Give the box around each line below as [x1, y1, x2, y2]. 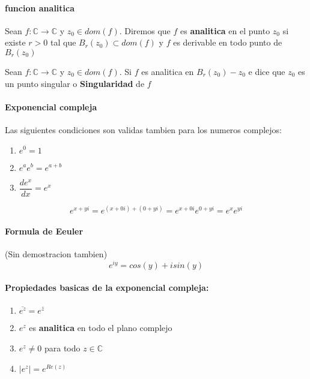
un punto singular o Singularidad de [5, 77, 145, 89]
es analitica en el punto [180, 24, 270, 37]
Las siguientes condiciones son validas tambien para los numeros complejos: [5, 123, 282, 136]
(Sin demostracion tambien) [5, 248, 108, 260]
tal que [50, 36, 76, 49]
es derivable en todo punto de [173, 36, 282, 49]
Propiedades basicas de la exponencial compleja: [5, 281, 209, 294]
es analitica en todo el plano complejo [29, 321, 172, 334]
